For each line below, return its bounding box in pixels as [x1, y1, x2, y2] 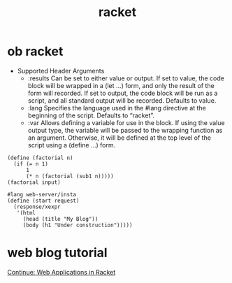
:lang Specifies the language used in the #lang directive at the [27, 103, 206, 112]
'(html [16, 209, 36, 217]
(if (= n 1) [13, 160, 49, 168]
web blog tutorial [7, 245, 108, 261]
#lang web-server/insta [7, 191, 77, 198]
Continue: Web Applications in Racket [7, 268, 116, 276]
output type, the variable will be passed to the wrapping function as [27, 126, 223, 134]
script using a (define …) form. [27, 140, 116, 149]
